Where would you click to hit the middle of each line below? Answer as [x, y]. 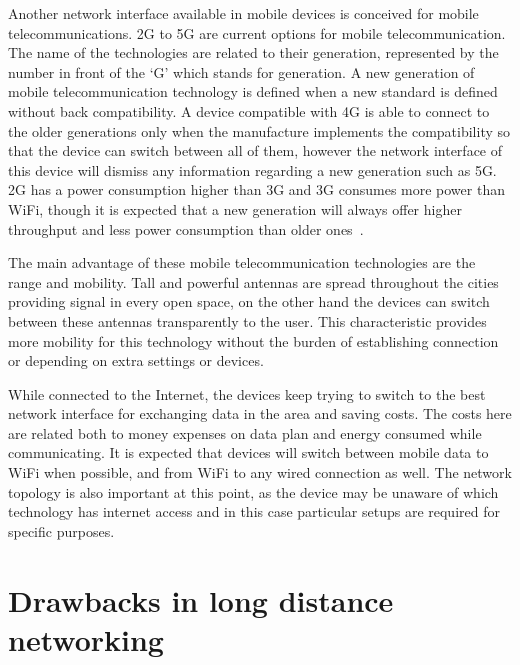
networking [86, 638]
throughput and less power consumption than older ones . [186, 228]
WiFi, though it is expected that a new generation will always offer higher [235, 208]
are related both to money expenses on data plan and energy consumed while [245, 432]
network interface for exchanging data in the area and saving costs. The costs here [260, 413]
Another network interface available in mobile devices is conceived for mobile [243, 13]
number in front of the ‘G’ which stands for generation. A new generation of [241, 71]
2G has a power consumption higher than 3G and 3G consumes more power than [256, 189]
